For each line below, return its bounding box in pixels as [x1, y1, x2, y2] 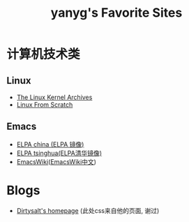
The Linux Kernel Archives [16, 93, 93, 101]
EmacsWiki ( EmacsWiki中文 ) [16, 157, 97, 165]
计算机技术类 [6, 47, 81, 62]
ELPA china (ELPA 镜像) [16, 140, 84, 148]
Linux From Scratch [16, 101, 73, 109]
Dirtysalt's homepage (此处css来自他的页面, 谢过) [16, 206, 160, 214]
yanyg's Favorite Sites [50, 5, 183, 21]
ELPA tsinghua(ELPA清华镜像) [16, 149, 103, 157]
